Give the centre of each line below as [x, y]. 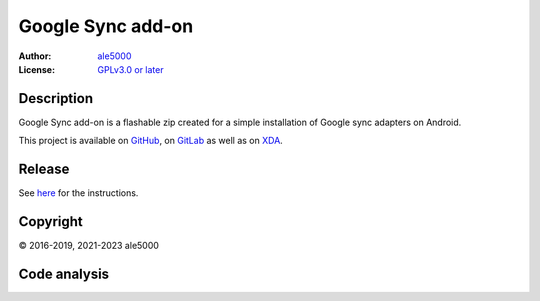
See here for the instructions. [78, 193]
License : [36, 69]
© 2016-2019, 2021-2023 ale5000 [89, 246]
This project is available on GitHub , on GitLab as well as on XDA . [151, 141]
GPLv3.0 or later [130, 69]
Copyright [51, 221]
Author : [35, 56]
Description [56, 98]
